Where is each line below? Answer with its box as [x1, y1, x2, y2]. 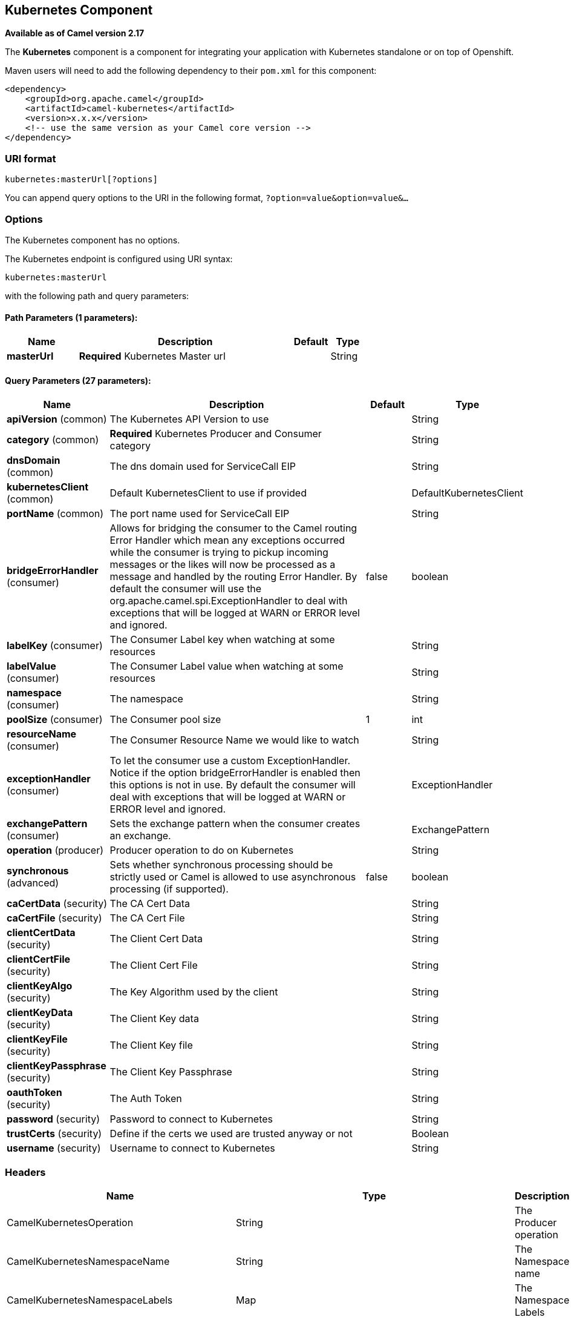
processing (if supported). [109, 883, 229, 896]
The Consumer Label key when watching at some [109, 633, 335, 646]
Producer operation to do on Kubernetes [109, 844, 294, 857]
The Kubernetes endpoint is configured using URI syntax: [5, 253, 233, 264]
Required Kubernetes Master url [79, 350, 226, 363]
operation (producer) [7, 844, 104, 857]
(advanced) [7, 877, 59, 889]
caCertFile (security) [7, 912, 102, 925]
